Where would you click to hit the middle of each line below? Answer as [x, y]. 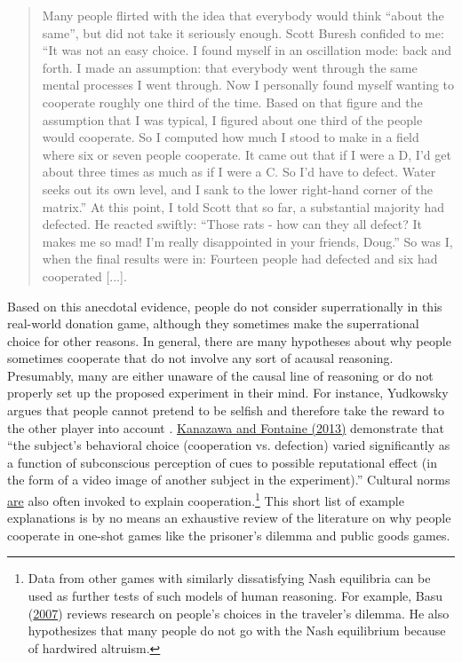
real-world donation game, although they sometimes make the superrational [213, 323]
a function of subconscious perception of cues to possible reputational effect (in [222, 462]
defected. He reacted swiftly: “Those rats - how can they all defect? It [232, 224]
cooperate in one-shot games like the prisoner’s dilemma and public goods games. [229, 535]
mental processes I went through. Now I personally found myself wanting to [248, 85]
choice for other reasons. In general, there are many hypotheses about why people [229, 340]
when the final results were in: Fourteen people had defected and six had [240, 259]
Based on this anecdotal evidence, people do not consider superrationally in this [225, 306]
